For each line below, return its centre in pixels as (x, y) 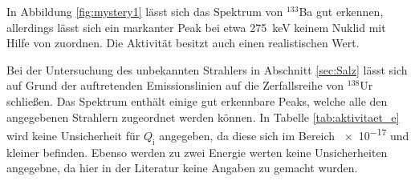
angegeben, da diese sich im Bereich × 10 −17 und (284, 134)
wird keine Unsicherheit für (73, 135)
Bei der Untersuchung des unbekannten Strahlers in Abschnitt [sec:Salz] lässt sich (207, 69)
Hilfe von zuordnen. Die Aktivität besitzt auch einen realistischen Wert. (183, 43)
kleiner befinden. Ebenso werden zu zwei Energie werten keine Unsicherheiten (197, 152)
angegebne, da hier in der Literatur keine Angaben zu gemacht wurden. (182, 168)
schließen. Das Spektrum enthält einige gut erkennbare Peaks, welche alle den (197, 101)
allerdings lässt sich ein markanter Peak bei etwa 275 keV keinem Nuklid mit (196, 27)
